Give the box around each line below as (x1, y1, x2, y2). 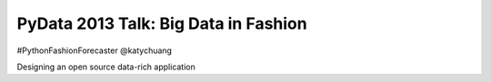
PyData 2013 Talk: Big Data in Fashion (16, 14, 308, 33)
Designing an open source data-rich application (16, 61, 195, 72)
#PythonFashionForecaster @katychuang (16, 45, 173, 56)
